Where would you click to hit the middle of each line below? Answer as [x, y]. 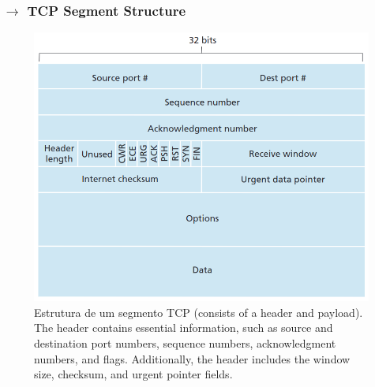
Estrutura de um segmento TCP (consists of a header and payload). [199, 312]
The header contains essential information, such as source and [184, 327]
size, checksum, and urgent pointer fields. [133, 374]
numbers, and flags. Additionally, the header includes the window [192, 358]
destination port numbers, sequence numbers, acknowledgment [185, 343]
